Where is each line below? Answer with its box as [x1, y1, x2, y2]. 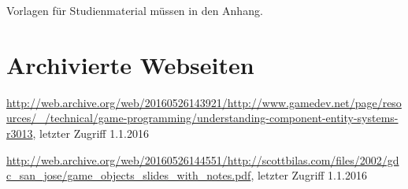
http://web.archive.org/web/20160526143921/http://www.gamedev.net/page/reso [6, 94, 402, 110]
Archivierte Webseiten [6, 48, 254, 80]
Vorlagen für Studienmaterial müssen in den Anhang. [6, 2, 263, 18]
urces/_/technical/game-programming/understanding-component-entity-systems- [6, 109, 399, 126]
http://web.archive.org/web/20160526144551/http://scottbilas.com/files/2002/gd [6, 151, 399, 168]
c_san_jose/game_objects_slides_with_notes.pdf [6, 167, 251, 183]
